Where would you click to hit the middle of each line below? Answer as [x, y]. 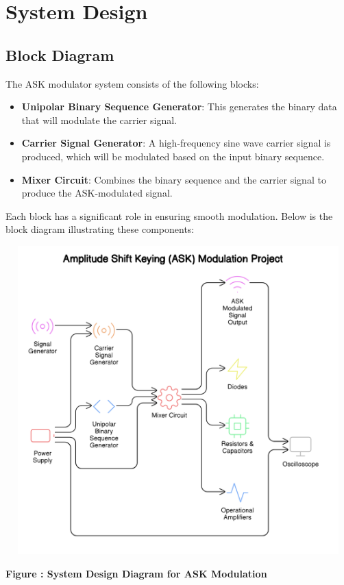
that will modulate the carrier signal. [99, 120]
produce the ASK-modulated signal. [97, 193]
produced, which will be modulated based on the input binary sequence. [173, 156]
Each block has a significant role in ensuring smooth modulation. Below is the [169, 215]
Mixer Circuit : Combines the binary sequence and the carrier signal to [174, 179]
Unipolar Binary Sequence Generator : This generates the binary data [179, 107]
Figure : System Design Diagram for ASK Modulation [136, 573]
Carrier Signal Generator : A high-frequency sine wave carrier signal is [176, 143]
